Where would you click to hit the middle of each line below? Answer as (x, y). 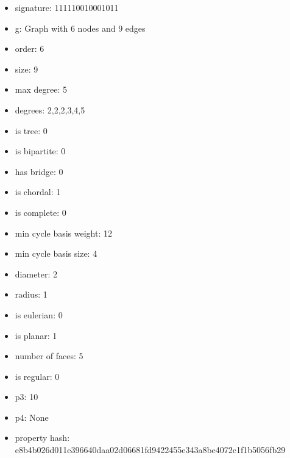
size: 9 (27, 69)
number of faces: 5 (49, 356)
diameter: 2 (36, 274)
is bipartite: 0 (40, 151)
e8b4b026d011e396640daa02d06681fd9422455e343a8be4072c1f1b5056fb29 (150, 450)
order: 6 (30, 48)
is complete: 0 (41, 212)
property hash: (42, 438)
